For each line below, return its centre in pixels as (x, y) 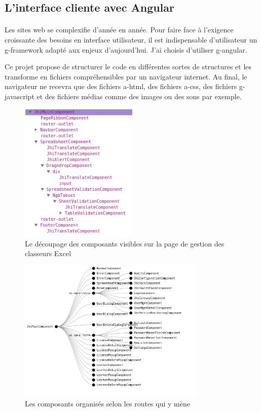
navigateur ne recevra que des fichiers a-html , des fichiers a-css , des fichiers (121, 86)
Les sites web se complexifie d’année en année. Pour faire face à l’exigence (119, 30)
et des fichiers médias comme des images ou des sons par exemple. (139, 96)
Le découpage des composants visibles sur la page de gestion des (125, 243)
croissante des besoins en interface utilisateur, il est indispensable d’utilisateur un (131, 39)
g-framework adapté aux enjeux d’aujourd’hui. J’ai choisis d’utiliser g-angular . (126, 49)
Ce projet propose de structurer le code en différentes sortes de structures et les (128, 67)
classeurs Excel (48, 253)
